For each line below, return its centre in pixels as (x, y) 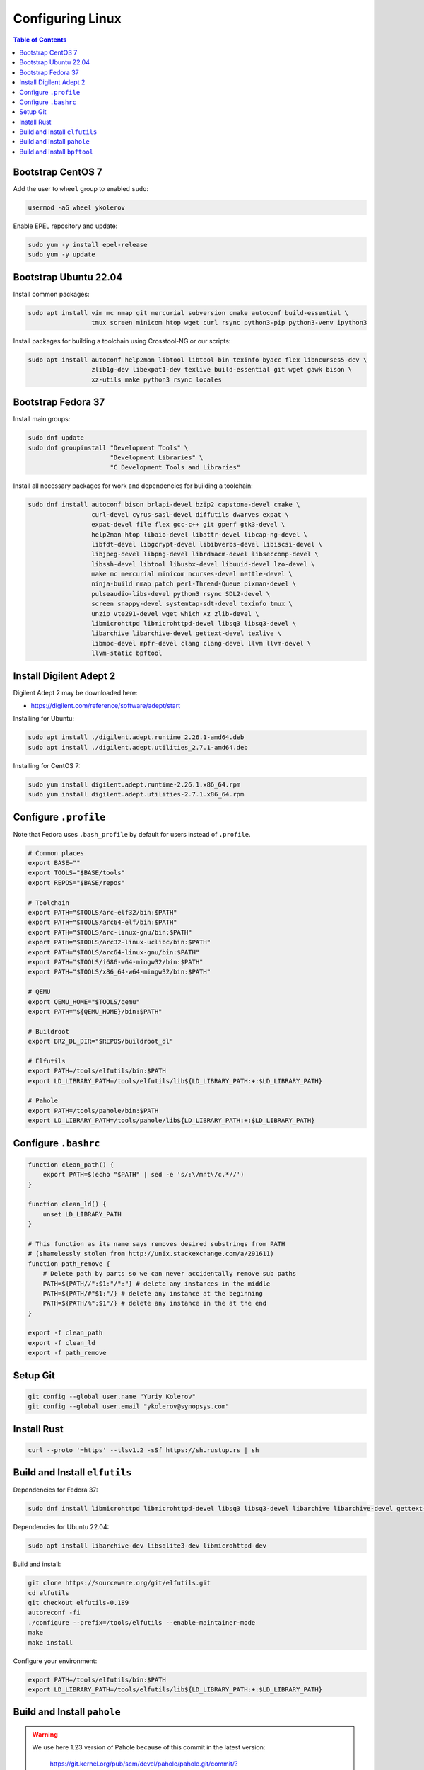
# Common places (56, 853)
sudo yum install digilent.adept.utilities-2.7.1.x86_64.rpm (136, 794)
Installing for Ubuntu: (43, 719)
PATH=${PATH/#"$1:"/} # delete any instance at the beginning (153, 1293)
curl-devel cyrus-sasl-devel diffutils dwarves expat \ (190, 514)
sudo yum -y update (61, 255)
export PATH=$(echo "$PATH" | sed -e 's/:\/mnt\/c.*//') (143, 1175)
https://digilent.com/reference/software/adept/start (106, 706)
